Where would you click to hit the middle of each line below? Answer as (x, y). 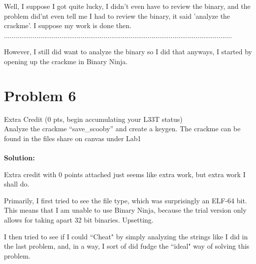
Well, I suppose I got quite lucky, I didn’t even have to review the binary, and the (127, 6)
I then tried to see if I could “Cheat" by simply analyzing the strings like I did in (126, 236)
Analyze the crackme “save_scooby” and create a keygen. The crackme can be (122, 129)
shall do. (17, 184)
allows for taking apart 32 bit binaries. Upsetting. (79, 220)
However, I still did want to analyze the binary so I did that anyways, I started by (128, 52)
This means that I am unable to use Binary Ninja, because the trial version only (125, 210)
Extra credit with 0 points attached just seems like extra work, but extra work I (125, 174)
